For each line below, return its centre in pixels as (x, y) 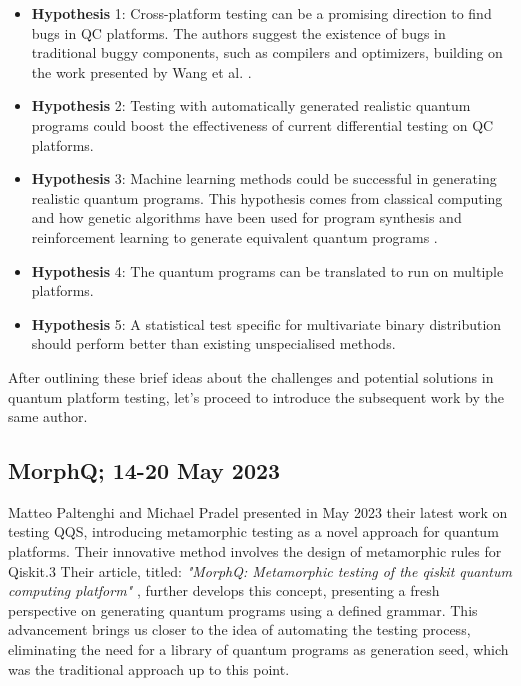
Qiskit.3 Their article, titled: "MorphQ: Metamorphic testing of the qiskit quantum (260, 570)
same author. (48, 416)
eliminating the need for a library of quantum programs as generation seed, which (258, 649)
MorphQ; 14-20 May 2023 (144, 470)
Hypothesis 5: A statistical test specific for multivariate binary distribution (266, 323)
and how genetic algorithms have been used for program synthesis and (246, 217)
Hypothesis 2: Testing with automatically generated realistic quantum (251, 105)
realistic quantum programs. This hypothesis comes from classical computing (267, 197)
